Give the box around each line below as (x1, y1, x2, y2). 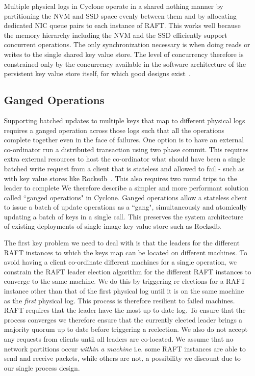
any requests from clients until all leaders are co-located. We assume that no (4, 334, 233, 344)
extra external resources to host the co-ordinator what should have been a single (4, 154, 246, 164)
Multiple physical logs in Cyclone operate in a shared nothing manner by (4, 1, 224, 11)
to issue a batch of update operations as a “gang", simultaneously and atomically (4, 202, 247, 212)
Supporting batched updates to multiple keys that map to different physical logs (4, 115, 245, 125)
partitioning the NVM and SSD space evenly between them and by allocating (4, 10, 237, 21)
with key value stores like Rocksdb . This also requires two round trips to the (4, 173, 237, 183)
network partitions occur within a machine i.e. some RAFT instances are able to (4, 343, 246, 353)
